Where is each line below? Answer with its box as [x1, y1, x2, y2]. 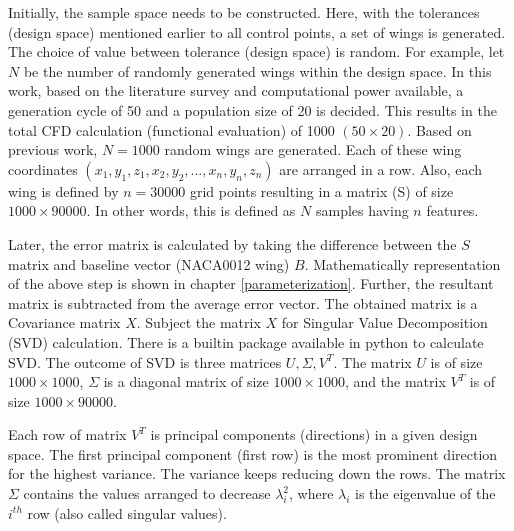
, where [288, 483, 334, 504]
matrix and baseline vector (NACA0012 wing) [8, 253, 290, 274]
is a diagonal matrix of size [103, 371, 269, 392]
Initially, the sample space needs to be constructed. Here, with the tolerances [8, 2, 480, 22]
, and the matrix [345, 371, 446, 392]
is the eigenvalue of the [355, 483, 496, 504]
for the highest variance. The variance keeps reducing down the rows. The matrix [8, 463, 506, 484]
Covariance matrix [8, 312, 121, 333]
